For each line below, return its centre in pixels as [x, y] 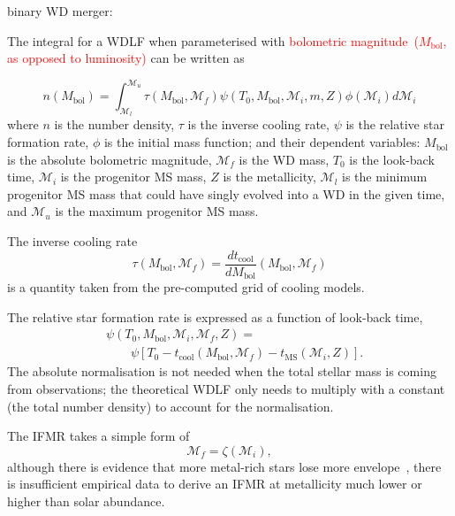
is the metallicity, [269, 177]
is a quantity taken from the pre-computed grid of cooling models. [186, 287]
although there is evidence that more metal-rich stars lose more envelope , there [224, 466]
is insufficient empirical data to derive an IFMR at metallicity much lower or [215, 484]
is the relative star [395, 124]
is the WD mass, [284, 159]
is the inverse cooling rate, [258, 124]
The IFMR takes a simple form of [99, 436]
